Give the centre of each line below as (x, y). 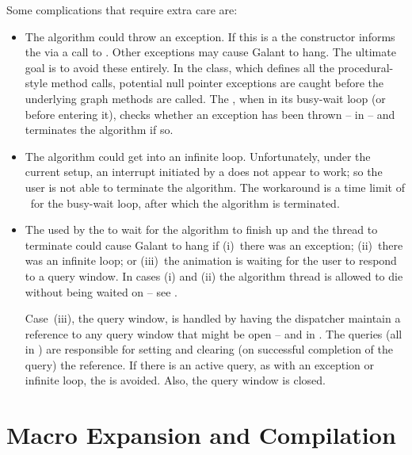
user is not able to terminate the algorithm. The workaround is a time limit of (215, 187)
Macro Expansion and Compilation (201, 435)
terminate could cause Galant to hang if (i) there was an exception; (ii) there (214, 245)
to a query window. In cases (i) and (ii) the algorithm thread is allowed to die (214, 275)
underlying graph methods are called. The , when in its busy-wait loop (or (205, 98)
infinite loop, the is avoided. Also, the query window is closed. (175, 380)
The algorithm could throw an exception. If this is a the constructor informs (210, 36)
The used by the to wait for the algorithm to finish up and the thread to (201, 229)
